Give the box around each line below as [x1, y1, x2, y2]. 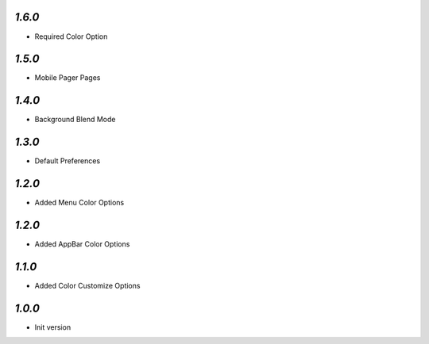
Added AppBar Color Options [34, 239, 130, 249]
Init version [34, 322, 71, 332]
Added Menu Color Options [34, 198, 125, 208]
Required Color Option [34, 32, 108, 41]
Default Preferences [34, 156, 101, 166]
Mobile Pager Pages [34, 73, 101, 82]
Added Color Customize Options [34, 281, 141, 290]
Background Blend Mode [34, 115, 116, 124]
